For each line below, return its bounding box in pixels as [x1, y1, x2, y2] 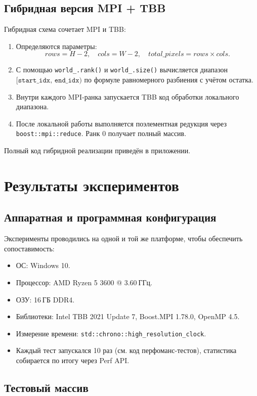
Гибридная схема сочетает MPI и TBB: [4, 24, 126, 34]
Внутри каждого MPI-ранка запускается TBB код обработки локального [16, 91, 239, 102]
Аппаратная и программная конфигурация [4, 209, 217, 225]
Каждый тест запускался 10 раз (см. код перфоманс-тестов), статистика [16, 345, 237, 356]
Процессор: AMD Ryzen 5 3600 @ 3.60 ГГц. [16, 277, 152, 288]
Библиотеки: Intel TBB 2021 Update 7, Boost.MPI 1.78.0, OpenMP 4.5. [16, 311, 240, 322]
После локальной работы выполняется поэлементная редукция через [16, 118, 227, 128]
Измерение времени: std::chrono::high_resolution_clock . [16, 328, 206, 338]
